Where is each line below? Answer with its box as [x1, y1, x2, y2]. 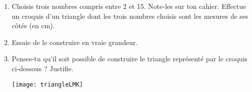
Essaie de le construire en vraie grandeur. [11, 37, 138, 47]
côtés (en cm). [11, 20, 55, 31]
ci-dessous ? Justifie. [11, 63, 74, 73]
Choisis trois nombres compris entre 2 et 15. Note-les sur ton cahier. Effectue [11, 1, 247, 11]
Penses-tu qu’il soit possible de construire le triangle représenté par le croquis [11, 53, 248, 64]
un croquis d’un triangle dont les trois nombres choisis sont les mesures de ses [11, 10, 249, 21]
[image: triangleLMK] [11, 81, 83, 88]
